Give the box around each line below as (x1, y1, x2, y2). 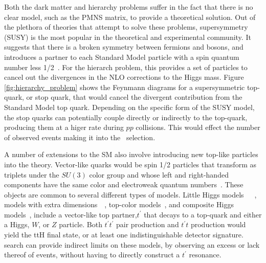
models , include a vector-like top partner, (4, 209, 137, 220)
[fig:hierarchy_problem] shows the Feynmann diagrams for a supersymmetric (4, 81, 245, 92)
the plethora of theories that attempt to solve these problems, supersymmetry (4, 21, 248, 32)
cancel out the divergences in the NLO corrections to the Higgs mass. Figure (4, 72, 244, 82)
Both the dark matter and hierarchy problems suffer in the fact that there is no (4, 2, 253, 12)
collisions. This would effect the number (136, 122, 260, 133)
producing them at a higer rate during (4, 122, 124, 133)
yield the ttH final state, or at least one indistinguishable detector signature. (4, 229, 243, 240)
